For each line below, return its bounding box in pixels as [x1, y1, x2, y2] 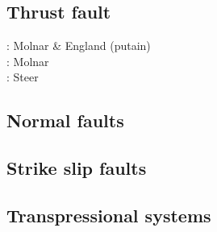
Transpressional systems [6, 202, 211, 227]
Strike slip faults [6, 155, 147, 180]
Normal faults [6, 108, 124, 133]
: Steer [6, 68, 39, 85]
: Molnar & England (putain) [6, 37, 151, 54]
